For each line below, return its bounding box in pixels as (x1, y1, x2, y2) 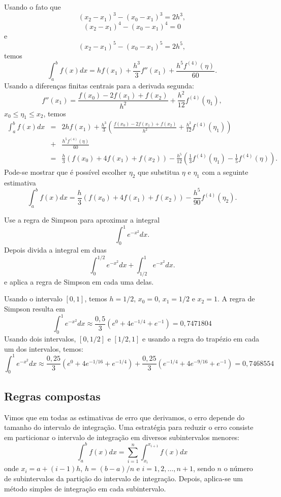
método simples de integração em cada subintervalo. (4, 483, 166, 493)
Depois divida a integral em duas (4, 244, 107, 255)
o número (224, 463, 253, 474)
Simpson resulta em (4, 303, 65, 314)
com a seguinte (202, 166, 248, 177)
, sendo (193, 463, 215, 474)
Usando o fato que (4, 2, 61, 12)
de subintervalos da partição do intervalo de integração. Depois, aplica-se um (4, 473, 243, 483)
